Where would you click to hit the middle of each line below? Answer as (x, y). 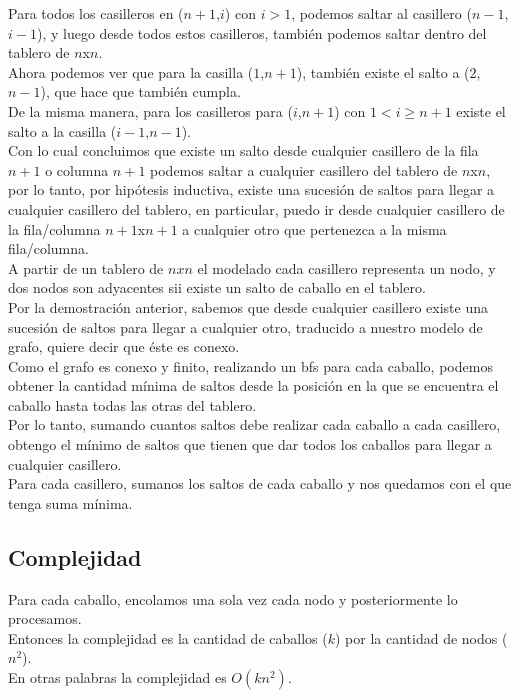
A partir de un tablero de (86, 267)
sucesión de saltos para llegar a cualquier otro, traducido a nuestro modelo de (245, 326)
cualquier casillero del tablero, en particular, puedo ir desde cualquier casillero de (256, 208)
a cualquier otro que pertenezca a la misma (314, 228)
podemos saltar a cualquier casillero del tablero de (304, 169)
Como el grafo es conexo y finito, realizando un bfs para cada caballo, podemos (250, 365)
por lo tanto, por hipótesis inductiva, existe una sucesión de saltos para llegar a (251, 189)
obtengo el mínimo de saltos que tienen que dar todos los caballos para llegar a (250, 444)
